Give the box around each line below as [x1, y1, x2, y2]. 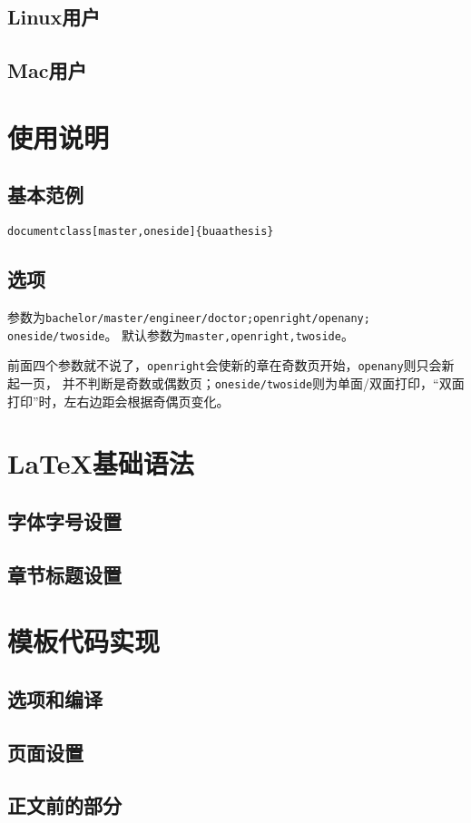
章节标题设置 [7, 560, 122, 588]
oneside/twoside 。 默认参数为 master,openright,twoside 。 [7, 325, 354, 344]
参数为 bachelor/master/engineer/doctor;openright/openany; [7, 308, 370, 326]
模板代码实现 [7, 622, 161, 660]
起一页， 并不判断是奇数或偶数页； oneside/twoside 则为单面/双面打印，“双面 [7, 373, 465, 392]
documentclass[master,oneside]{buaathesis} [7, 225, 274, 239]
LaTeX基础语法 [7, 445, 194, 482]
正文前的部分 [7, 791, 122, 819]
